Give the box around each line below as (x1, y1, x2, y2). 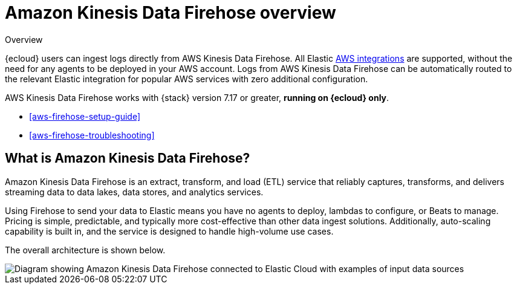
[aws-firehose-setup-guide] (29, 111, 141, 122)
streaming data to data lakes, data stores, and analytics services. (5, 186, 264, 197)
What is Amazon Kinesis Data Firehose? (5, 151, 250, 166)
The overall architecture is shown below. (5, 244, 166, 255)
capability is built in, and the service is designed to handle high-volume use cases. (5, 226, 334, 236)
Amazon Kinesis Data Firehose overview (5, 2, 336, 23)
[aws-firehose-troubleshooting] (29, 129, 155, 140)
